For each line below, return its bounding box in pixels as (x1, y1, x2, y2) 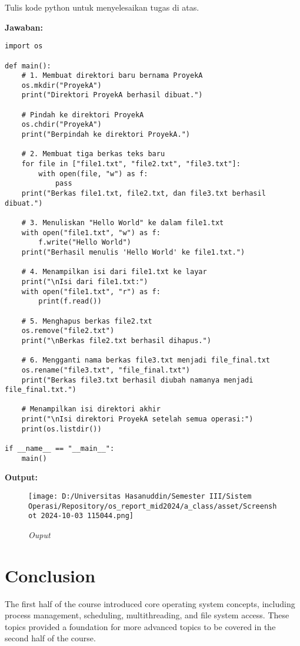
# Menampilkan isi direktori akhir (21, 405, 161, 414)
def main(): (5, 61, 51, 70)
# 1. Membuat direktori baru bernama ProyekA (21, 71, 203, 80)
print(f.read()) (38, 297, 102, 306)
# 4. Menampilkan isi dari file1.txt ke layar (21, 268, 207, 276)
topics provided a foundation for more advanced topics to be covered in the (5, 620, 276, 632)
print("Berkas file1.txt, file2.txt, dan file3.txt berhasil (21, 189, 266, 198)
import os (5, 42, 43, 51)
